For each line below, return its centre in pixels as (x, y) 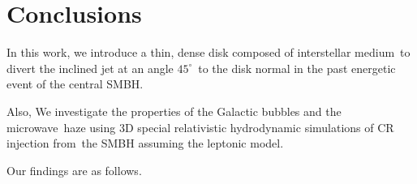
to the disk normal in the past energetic (297, 68)
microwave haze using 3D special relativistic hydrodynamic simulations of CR (200, 127)
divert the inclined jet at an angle (90, 68)
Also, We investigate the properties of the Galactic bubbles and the (174, 111)
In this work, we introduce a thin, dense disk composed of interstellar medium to (208, 52)
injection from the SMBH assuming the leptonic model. (145, 143)
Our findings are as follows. (74, 170)
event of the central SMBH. (75, 84)
